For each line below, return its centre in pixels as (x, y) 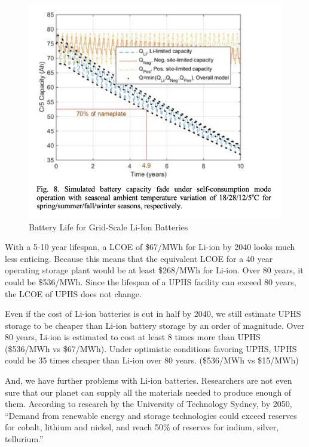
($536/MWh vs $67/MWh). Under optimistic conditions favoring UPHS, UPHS (151, 348)
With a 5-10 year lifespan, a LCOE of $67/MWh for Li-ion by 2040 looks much (150, 247)
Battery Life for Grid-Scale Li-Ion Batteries (108, 226)
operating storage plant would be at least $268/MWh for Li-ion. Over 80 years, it (154, 270)
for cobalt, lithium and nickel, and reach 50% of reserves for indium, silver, (142, 427)
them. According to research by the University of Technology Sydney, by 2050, (149, 404)
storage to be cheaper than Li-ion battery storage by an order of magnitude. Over (155, 325)
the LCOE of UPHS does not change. (73, 293)
